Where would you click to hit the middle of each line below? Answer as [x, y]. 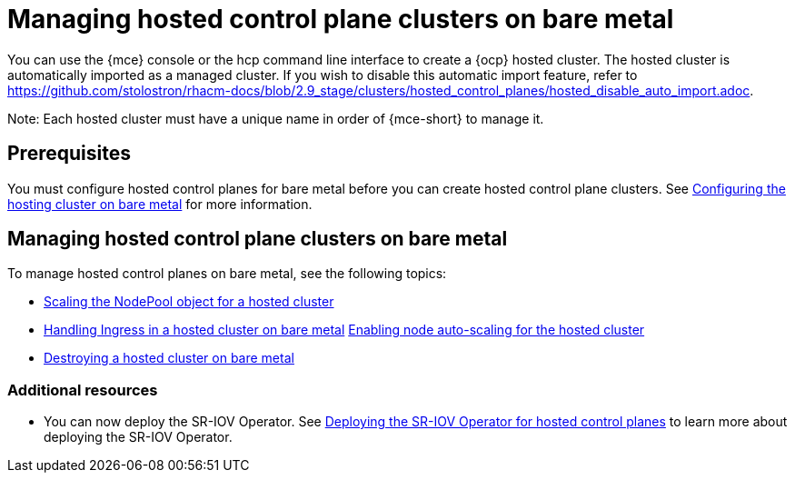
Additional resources [83, 390]
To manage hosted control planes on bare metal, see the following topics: [227, 274]
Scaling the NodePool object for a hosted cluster [189, 302]
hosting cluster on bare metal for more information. [160, 204]
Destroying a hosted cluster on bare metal [169, 358]
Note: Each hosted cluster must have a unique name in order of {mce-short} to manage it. [276, 118]
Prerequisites [69, 154]
